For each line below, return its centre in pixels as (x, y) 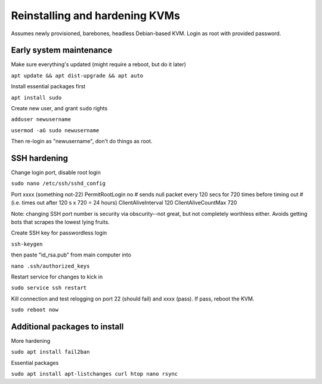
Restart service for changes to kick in (57, 277)
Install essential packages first (48, 86)
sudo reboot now (35, 310)
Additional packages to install (67, 326)
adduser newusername (41, 120)
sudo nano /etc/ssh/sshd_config (58, 184)
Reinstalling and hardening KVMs (95, 16)
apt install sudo (36, 97)
